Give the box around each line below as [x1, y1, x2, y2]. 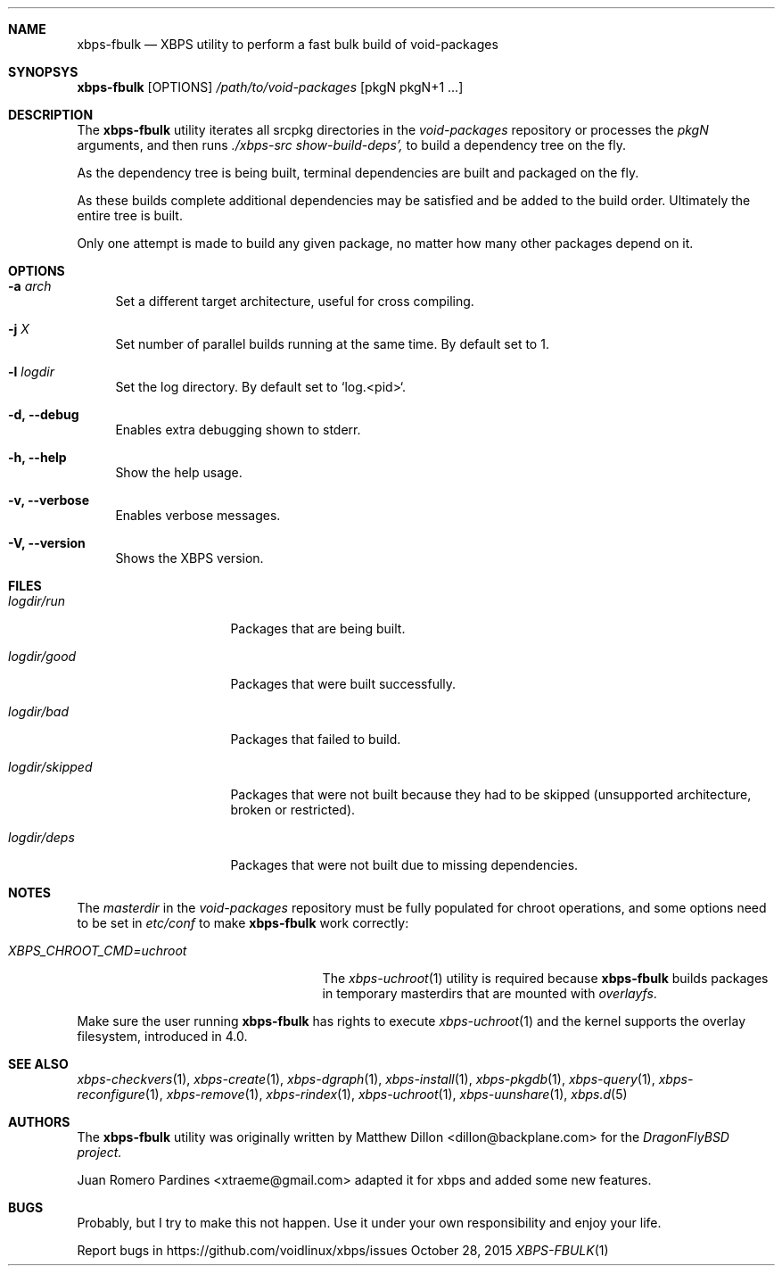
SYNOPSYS [8, 64, 78, 79]
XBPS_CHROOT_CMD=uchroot [8, 943, 187, 958]
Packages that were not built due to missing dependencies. [230, 857, 579, 872]
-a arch [8, 278, 52, 293]
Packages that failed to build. [230, 732, 401, 747]
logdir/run [8, 593, 66, 608]
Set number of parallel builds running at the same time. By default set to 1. [115, 336, 549, 351]
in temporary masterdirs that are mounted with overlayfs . [322, 986, 657, 1001]
